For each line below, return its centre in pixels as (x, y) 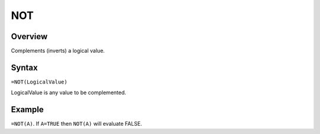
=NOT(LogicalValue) (39, 82)
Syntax (24, 67)
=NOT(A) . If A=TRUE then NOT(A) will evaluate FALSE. (76, 124)
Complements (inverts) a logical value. (58, 51)
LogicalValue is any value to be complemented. (69, 92)
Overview (29, 36)
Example (27, 110)
